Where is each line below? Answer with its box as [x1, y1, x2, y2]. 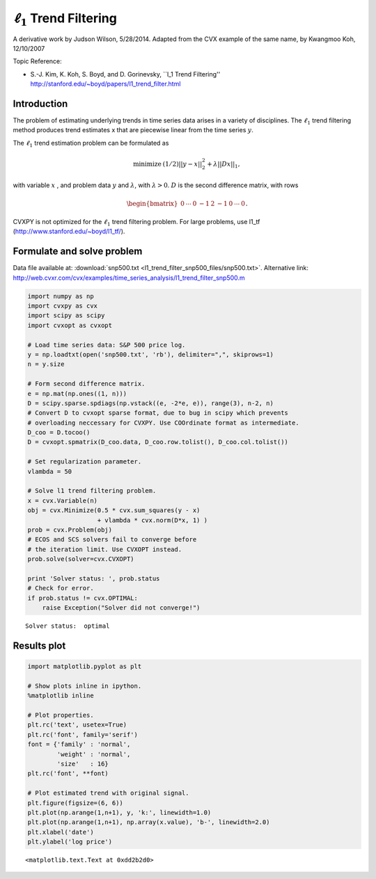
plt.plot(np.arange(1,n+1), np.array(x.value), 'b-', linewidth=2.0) [27, 818, 270, 826]
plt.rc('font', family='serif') [27, 731, 139, 738]
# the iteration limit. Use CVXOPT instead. [27, 545, 182, 553]
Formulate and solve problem [13, 246, 143, 258]
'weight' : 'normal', [56, 750, 131, 758]
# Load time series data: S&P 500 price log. [27, 341, 186, 349]
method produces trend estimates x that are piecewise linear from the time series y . [13, 126, 253, 134]
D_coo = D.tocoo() [27, 429, 91, 436]
